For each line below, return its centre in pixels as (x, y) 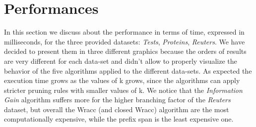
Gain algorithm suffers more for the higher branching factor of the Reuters (117, 100)
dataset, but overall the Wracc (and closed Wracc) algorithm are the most (117, 109)
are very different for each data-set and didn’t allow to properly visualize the (121, 61)
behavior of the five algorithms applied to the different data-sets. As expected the (128, 70)
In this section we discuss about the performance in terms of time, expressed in (124, 32)
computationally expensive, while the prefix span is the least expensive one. (119, 119)
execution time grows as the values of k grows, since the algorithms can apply (122, 80)
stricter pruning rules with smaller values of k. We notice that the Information (123, 90)
